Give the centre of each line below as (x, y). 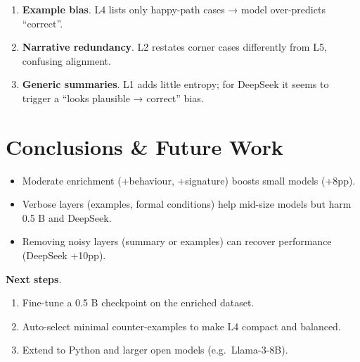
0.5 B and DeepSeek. (67, 217)
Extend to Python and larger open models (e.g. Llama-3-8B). (155, 350)
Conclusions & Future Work (144, 146)
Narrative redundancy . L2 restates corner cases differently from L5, (174, 47)
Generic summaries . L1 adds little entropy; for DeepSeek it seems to (175, 84)
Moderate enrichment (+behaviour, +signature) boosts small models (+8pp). (189, 180)
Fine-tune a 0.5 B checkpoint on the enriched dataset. (138, 302)
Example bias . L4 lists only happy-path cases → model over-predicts (174, 9)
